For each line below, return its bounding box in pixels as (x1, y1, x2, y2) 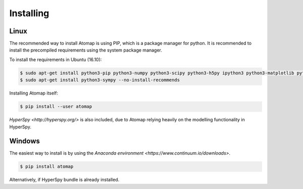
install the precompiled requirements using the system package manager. (9, 47, 163, 53)
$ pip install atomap (20, 164, 74, 169)
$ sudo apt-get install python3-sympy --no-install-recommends (20, 77, 180, 83)
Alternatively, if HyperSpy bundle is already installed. (9, 177, 120, 183)
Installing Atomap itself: (9, 90, 58, 96)
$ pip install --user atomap (20, 104, 92, 110)
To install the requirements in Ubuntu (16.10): (9, 56, 102, 63)
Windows (9, 137, 40, 146)
